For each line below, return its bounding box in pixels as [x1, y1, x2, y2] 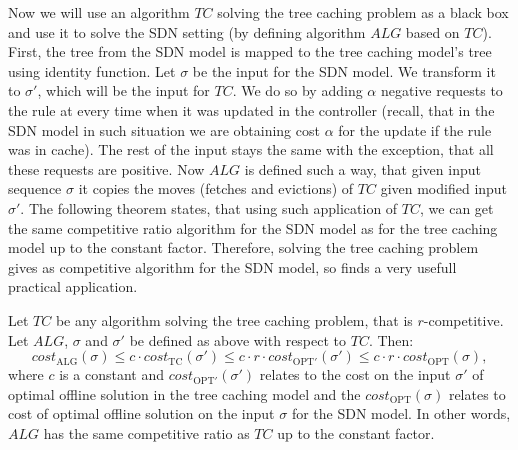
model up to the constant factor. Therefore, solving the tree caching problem [8, 237, 479, 258]
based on [405, 21, 460, 42]
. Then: [368, 329, 414, 350]
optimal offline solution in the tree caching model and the [8, 383, 361, 404]
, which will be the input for [37, 80, 210, 101]
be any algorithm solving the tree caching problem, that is [55, 309, 413, 330]
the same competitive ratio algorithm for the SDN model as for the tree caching [8, 217, 498, 238]
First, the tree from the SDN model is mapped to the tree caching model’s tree [8, 41, 492, 62]
